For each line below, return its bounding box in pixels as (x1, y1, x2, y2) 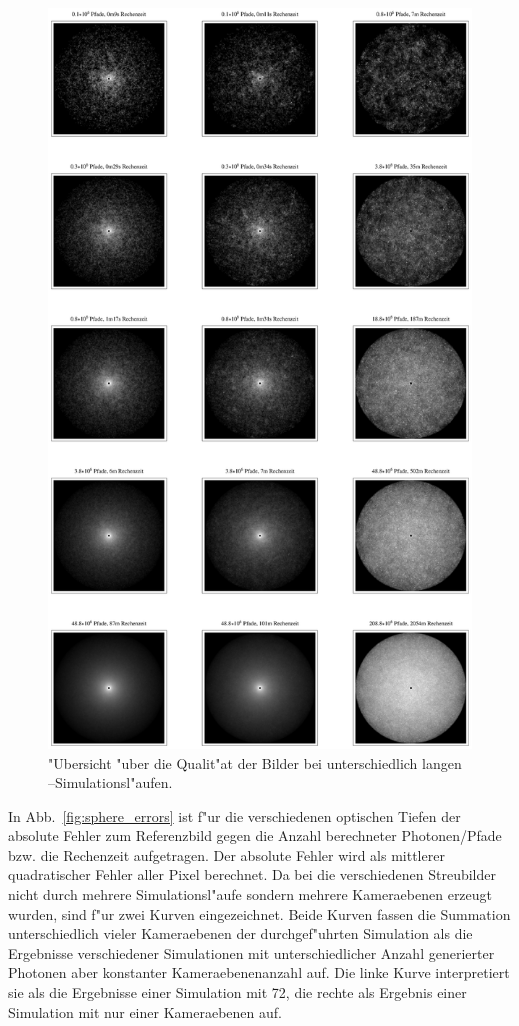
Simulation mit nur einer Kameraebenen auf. (8, 1001, 282, 1022)
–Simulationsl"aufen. (48, 772, 173, 793)
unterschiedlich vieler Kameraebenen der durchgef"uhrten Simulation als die (8, 923, 473, 944)
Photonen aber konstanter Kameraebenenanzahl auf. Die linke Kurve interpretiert (8, 962, 510, 983)
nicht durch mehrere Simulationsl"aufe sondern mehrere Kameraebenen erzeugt (8, 884, 493, 905)
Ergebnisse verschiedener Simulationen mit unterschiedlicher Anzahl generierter (8, 942, 495, 963)
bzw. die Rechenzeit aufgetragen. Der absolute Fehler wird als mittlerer (8, 844, 445, 865)
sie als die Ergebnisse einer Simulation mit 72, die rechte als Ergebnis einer (8, 982, 467, 1003)
